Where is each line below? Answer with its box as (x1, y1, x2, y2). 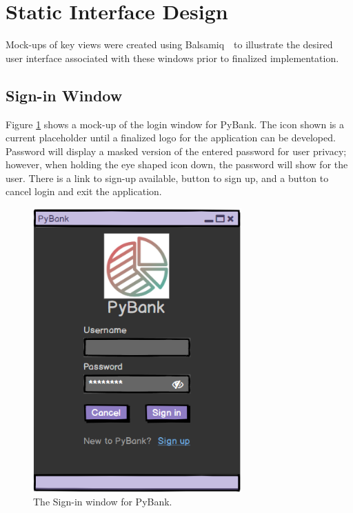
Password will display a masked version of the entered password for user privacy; (6, 143, 347, 158)
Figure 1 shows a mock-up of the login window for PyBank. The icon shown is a (6, 117, 344, 131)
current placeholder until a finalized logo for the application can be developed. (6, 130, 336, 145)
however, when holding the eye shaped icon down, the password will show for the (6, 157, 348, 172)
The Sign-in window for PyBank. (33, 494, 172, 509)
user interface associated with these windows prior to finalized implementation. (6, 50, 339, 65)
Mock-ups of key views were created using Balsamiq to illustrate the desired (6, 37, 333, 52)
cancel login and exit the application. (6, 184, 162, 199)
